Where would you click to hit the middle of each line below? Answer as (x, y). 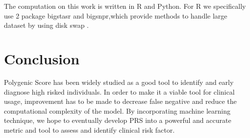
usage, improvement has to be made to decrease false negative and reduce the (120, 101)
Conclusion (42, 58)
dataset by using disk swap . (46, 25)
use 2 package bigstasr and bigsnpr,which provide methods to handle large (116, 15)
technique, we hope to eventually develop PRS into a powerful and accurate (118, 120)
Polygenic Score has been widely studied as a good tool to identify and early (119, 82)
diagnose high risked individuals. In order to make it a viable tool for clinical (119, 91)
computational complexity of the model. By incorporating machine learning (117, 110)
